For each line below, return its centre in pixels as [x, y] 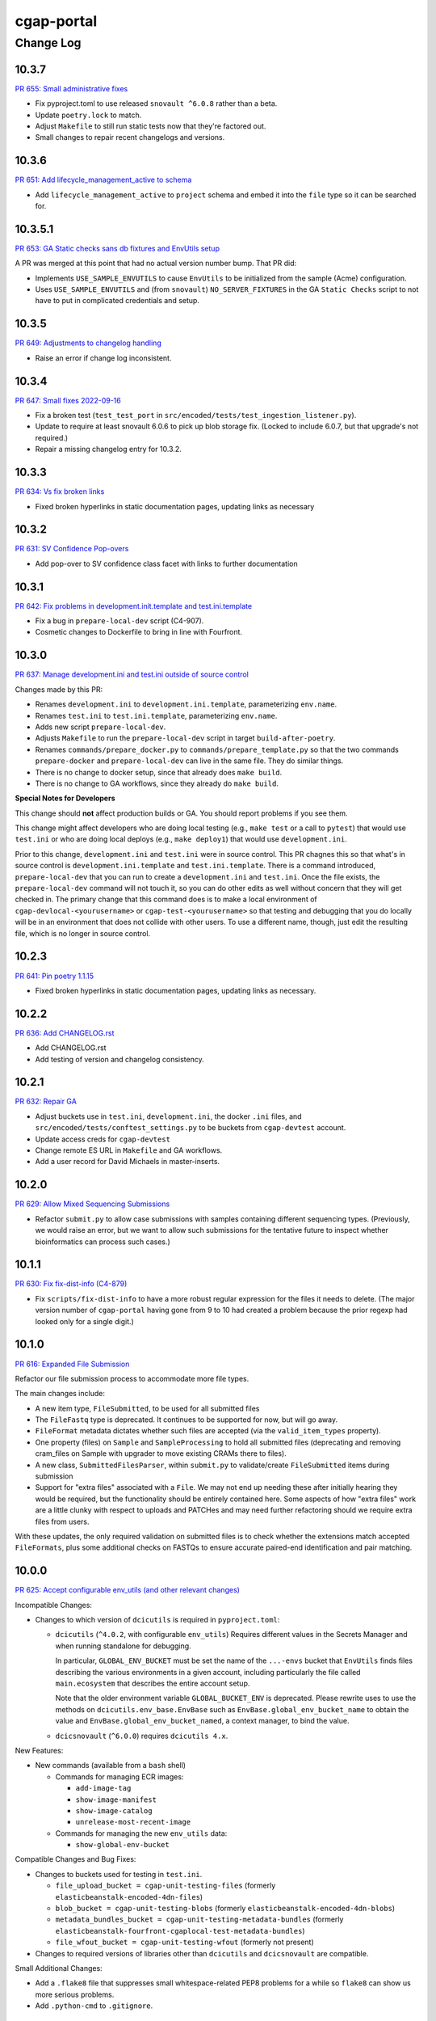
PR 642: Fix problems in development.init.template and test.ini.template [134, 605]
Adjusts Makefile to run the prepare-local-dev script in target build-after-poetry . [185, 738]
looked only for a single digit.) [85, 1321]
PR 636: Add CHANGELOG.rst [65, 1033]
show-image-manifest [116, 1799]
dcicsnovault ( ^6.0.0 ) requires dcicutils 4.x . [142, 1736]
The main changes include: [60, 1394]
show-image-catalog [114, 1810]
